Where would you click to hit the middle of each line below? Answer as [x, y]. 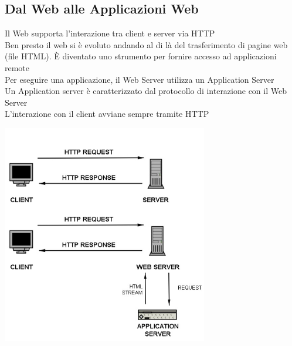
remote [17, 67]
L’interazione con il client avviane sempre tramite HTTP [107, 114]
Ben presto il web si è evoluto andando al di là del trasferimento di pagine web [146, 44]
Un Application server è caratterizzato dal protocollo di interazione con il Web [146, 91]
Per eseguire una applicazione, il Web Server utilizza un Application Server [140, 79]
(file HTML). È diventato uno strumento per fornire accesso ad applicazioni [141, 56]
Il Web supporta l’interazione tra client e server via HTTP [110, 33]
